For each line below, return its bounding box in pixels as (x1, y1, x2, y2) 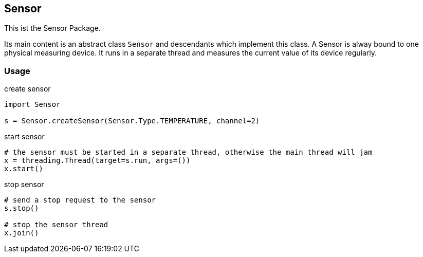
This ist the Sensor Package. (4, 24, 101, 33)
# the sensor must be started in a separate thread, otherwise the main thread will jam (4, 148, 373, 157)
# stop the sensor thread (4, 221, 108, 229)
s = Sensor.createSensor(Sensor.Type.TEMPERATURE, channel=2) (4, 117, 260, 125)
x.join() (4, 229, 39, 237)
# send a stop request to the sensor (4, 196, 156, 205)
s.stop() (4, 204, 39, 213)
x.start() (4, 164, 43, 173)
